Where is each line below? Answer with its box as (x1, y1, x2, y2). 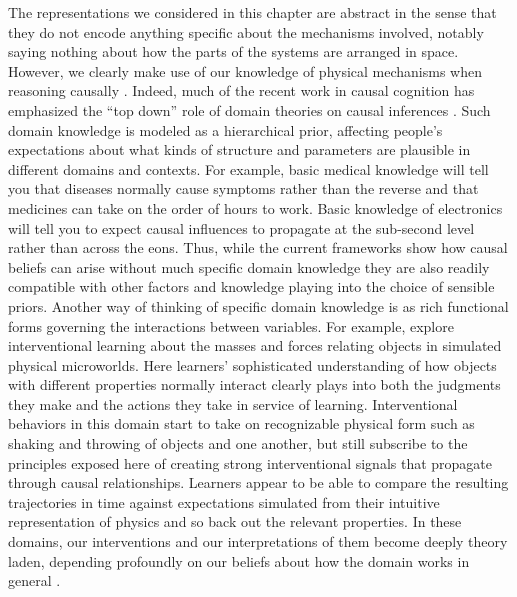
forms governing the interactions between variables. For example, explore (8, 315, 454, 336)
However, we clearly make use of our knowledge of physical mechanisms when (8, 60, 483, 81)
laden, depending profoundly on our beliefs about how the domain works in (8, 550, 470, 571)
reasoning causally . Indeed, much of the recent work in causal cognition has (8, 80, 475, 101)
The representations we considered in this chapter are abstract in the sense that (8, 2, 497, 22)
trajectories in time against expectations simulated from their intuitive (8, 491, 440, 512)
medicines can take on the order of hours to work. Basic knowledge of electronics (8, 197, 503, 218)
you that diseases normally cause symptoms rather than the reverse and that (8, 178, 479, 199)
